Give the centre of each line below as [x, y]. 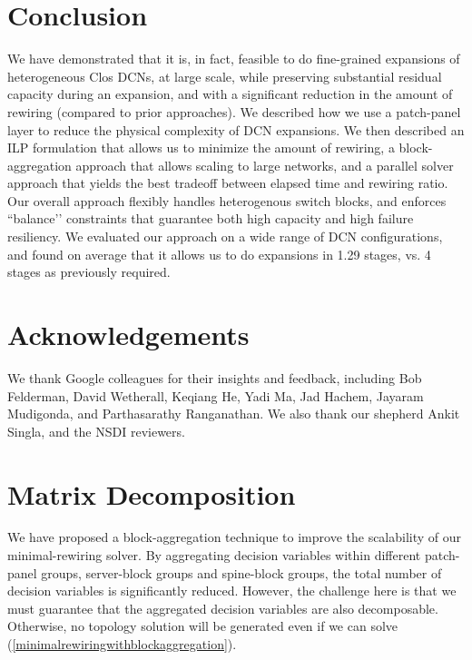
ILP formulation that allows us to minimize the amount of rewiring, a [201, 148]
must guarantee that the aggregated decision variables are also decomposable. [223, 608]
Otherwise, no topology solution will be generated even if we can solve [203, 626]
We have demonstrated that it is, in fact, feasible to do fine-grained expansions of [234, 59]
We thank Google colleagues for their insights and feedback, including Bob [215, 377]
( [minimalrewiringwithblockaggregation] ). [122, 644]
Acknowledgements [128, 335]
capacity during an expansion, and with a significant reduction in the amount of [230, 94]
